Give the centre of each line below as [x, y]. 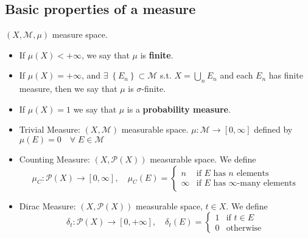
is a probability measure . [179, 109]
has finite [286, 75]
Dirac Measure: [47, 205]
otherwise [244, 229]
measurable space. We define [203, 159]
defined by [273, 129]
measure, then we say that [68, 89]
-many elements [266, 183]
